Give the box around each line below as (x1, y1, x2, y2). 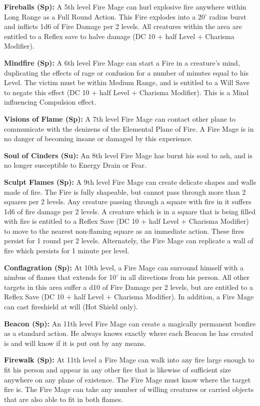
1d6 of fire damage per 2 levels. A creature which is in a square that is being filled (4, 206, 255, 216)
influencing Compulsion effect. (4, 97, 96, 107)
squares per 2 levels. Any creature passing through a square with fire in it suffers (4, 196, 251, 207)
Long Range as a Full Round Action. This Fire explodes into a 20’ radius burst (4, 11, 246, 22)
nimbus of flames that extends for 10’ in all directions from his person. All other (4, 272, 250, 282)
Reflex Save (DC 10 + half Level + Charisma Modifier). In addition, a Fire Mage (4, 291, 254, 302)
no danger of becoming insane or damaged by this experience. (4, 133, 193, 144)
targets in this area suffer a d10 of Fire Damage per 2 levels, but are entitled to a (4, 281, 253, 292)
